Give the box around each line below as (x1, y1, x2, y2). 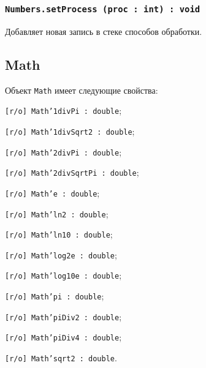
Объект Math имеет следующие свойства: (5, 83, 158, 96)
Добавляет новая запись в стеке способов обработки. (5, 24, 202, 37)
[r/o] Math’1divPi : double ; (5, 104, 122, 117)
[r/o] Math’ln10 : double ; (5, 228, 113, 241)
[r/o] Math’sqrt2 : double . (5, 351, 117, 364)
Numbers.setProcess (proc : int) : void (5, 4, 200, 14)
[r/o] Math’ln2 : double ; (5, 207, 109, 220)
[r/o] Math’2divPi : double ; (5, 145, 122, 158)
